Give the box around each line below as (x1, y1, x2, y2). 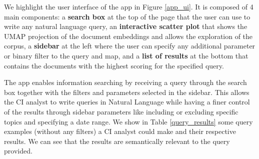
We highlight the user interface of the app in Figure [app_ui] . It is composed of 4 (4, 1, 253, 11)
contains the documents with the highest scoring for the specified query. (4, 60, 224, 70)
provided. (4, 145, 32, 156)
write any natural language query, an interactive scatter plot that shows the (4, 21, 247, 31)
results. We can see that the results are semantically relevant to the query (4, 135, 230, 146)
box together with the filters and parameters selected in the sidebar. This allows (4, 86, 249, 97)
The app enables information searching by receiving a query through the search (4, 77, 247, 87)
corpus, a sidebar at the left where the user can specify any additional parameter (4, 40, 255, 51)
